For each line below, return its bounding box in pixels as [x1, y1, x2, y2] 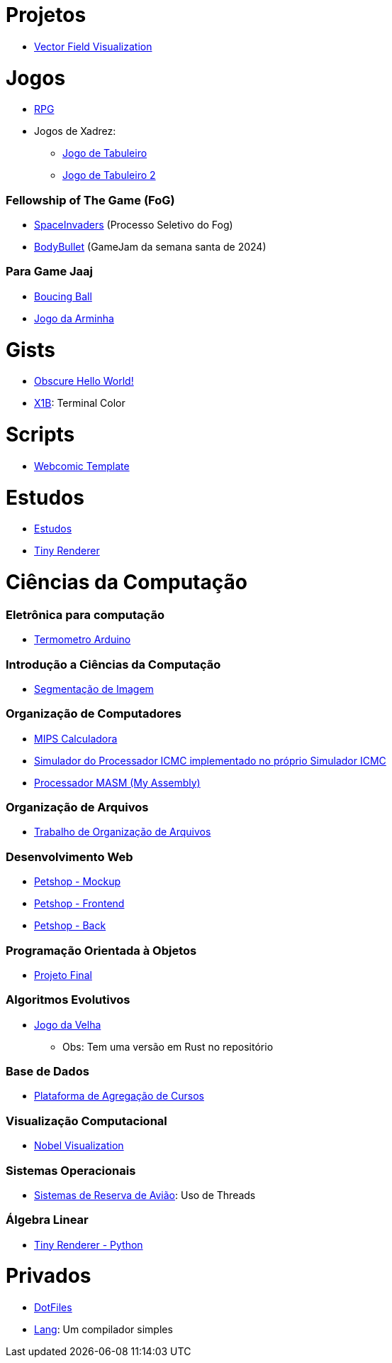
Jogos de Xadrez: [34, 125, 116, 138]
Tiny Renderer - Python [34, 1238, 143, 1251]
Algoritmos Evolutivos [6, 992, 130, 1007]
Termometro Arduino [34, 633, 131, 646]
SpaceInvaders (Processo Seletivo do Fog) [34, 219, 233, 231]
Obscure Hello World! [34, 375, 134, 388]
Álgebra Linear [6, 1213, 89, 1227]
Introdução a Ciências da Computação [6, 657, 221, 672]
